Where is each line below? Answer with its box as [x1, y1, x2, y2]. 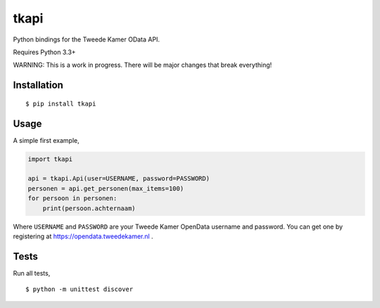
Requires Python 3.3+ [13, 48, 77, 56]
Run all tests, [13, 269, 51, 277]
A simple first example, [13, 136, 80, 144]
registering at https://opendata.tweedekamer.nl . [13, 232, 154, 240]
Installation [13, 79, 63, 91]
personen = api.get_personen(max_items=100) [27, 184, 184, 193]
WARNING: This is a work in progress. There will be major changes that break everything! [13, 60, 272, 70]
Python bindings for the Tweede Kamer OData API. [13, 35, 160, 44]
